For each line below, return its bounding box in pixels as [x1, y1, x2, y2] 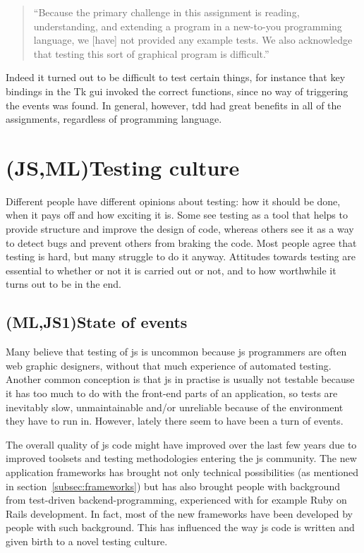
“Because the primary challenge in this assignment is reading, [33, 5, 300, 19]
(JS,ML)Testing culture [6, 152, 240, 181]
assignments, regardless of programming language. [6, 111, 222, 126]
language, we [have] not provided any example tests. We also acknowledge [33, 32, 353, 47]
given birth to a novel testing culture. [6, 533, 168, 548]
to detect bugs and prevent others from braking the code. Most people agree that [6, 235, 357, 250]
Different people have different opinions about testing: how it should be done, [6, 193, 341, 208]
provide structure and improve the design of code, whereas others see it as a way [6, 221, 354, 236]
